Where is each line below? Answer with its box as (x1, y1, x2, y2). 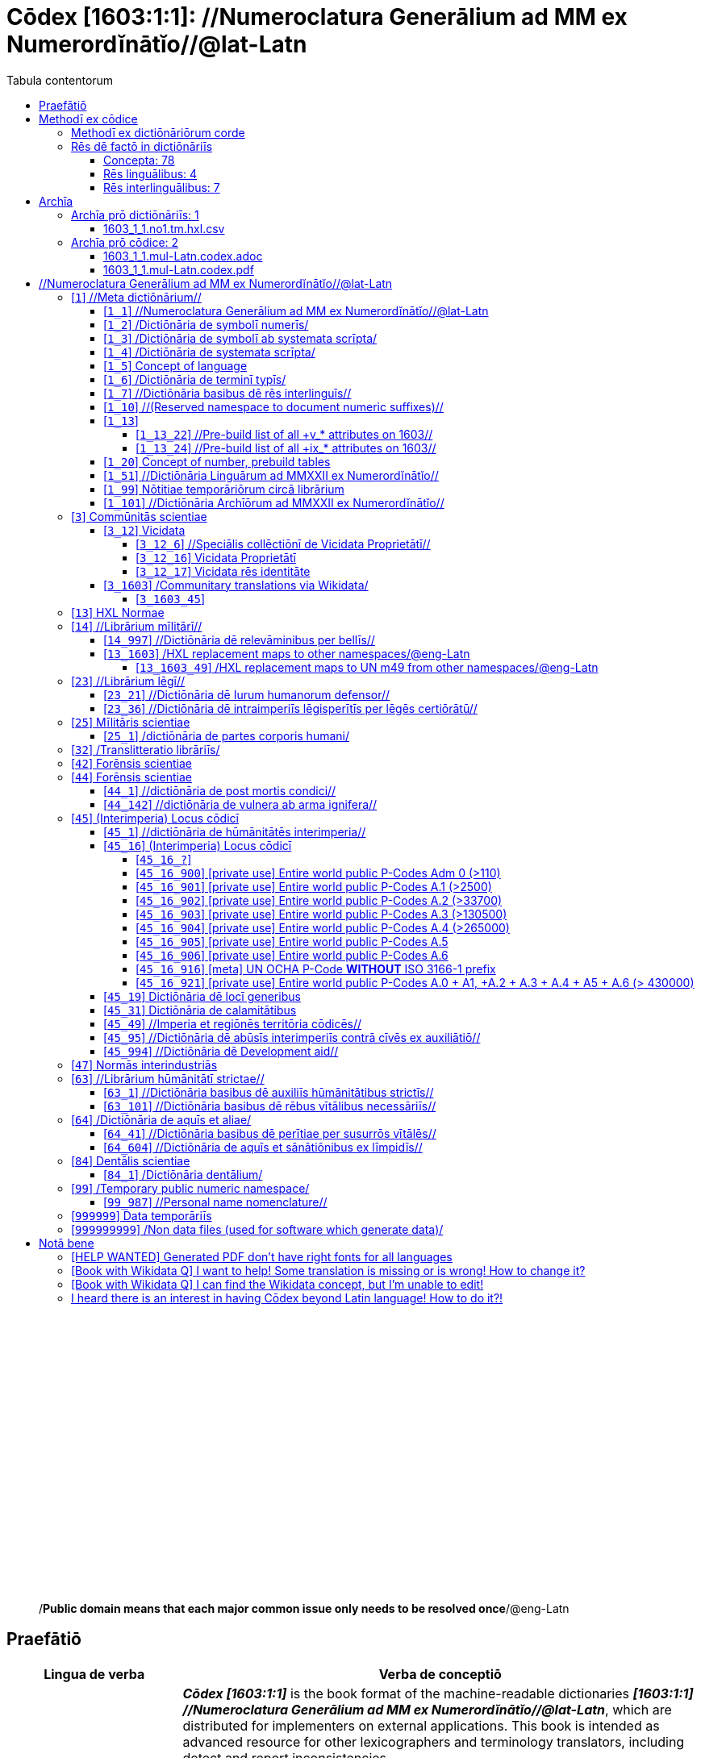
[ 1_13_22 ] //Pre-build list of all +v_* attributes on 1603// (136, 427, 433, 441)
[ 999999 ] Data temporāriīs (71, 1208, 212, 1223)
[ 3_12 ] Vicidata (103, 523, 186, 537)
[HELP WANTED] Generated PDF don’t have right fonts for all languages (71, 1249, 453, 1264)
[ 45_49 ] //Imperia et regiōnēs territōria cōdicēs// (103, 1016, 362, 1031)
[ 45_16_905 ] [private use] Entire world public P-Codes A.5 (136, 934, 449, 948)
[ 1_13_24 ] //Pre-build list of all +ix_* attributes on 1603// (136, 440, 436, 455)
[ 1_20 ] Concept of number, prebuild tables (103, 454, 331, 469)
